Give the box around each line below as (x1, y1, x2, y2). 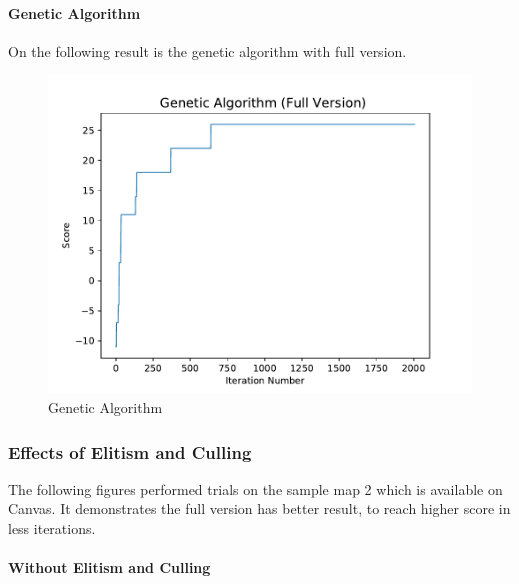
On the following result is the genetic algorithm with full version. (8, 40, 407, 61)
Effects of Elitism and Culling (8, 439, 252, 464)
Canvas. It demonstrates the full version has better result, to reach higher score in (8, 498, 511, 519)
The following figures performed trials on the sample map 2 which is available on (8, 478, 503, 499)
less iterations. (8, 517, 96, 538)
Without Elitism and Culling (8, 557, 211, 578)
